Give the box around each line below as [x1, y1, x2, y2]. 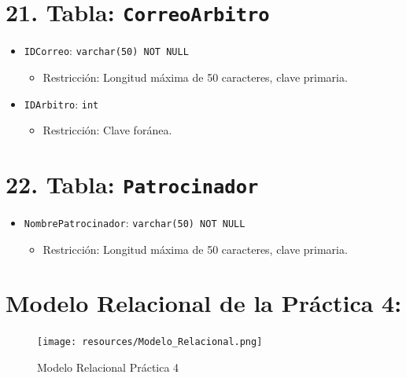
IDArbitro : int [24, 95, 99, 112]
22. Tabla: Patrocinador [6, 167, 259, 200]
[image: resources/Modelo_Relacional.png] [37, 336, 263, 348]
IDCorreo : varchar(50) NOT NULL [24, 42, 189, 59]
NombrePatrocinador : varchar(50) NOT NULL [24, 215, 245, 230]
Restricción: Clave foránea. [42, 122, 172, 138]
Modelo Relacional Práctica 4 [37, 359, 179, 376]
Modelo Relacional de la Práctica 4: [6, 287, 402, 319]
